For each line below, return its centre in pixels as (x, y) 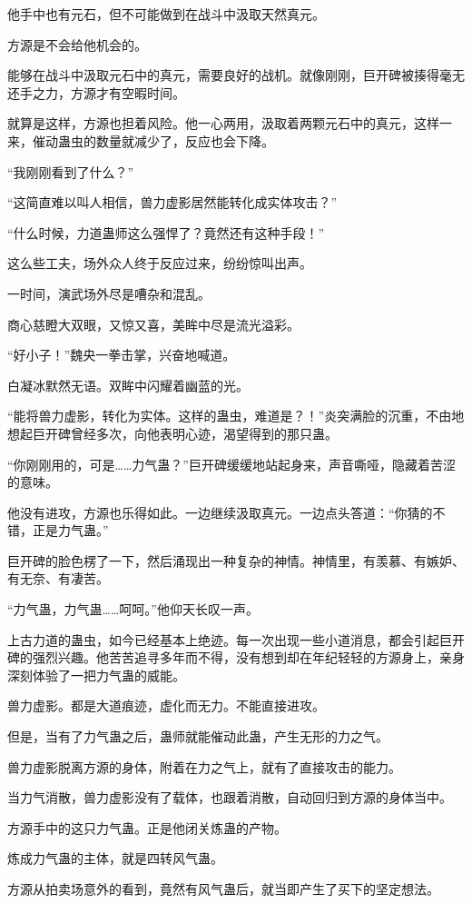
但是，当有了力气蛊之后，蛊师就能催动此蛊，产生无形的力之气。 (198, 736)
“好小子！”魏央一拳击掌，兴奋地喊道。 (122, 355)
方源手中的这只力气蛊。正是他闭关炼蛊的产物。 (147, 827)
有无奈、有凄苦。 (58, 578)
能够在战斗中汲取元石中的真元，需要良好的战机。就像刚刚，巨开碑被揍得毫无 (236, 75)
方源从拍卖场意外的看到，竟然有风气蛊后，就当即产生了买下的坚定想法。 (223, 889)
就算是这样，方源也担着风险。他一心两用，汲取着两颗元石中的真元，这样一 (230, 123)
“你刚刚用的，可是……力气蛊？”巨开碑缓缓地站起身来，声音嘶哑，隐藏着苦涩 (231, 464)
